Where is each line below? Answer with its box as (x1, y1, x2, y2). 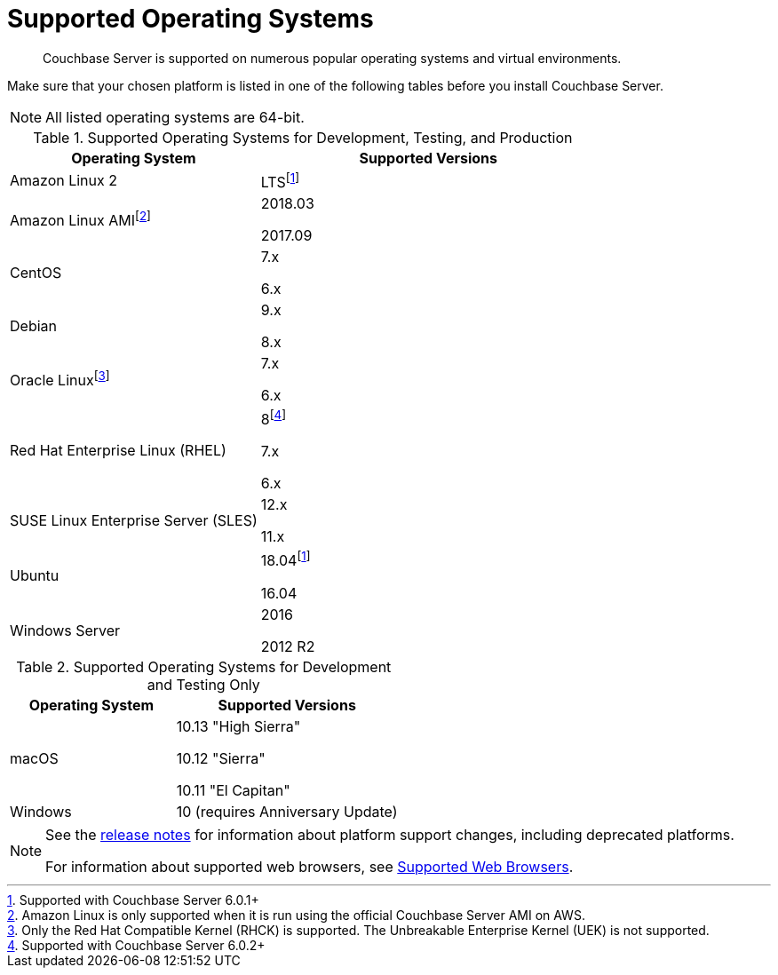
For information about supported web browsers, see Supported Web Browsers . (45, 857, 574, 876)
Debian (10, 317, 57, 336)
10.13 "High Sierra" (176, 717, 301, 735)
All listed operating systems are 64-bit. (45, 107, 305, 126)
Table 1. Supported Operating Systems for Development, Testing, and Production (33, 128, 573, 147)
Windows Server (10, 621, 121, 639)
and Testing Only (147, 675, 260, 694)
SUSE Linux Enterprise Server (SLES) (10, 511, 258, 530)
